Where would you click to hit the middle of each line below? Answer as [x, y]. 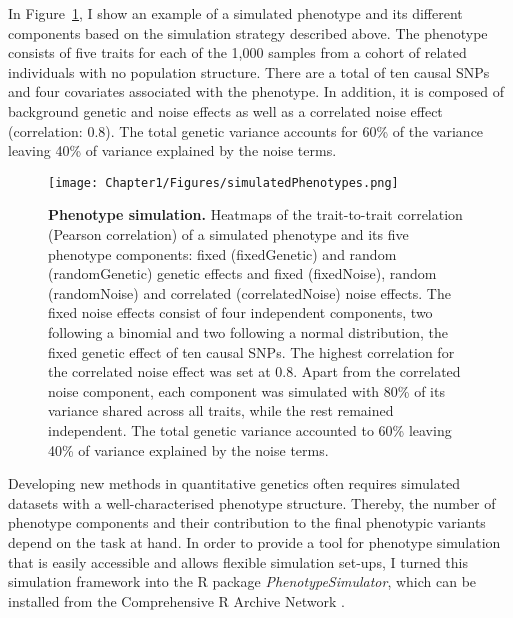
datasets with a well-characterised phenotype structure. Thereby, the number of [252, 502]
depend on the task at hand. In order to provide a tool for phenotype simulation [254, 541]
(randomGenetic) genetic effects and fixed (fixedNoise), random [242, 273]
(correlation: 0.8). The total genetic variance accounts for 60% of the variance [246, 130]
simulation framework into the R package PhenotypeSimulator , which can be [242, 581]
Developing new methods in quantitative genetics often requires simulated [234, 483]
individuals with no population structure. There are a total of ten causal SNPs [249, 71]
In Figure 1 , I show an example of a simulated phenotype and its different [235, 13]
